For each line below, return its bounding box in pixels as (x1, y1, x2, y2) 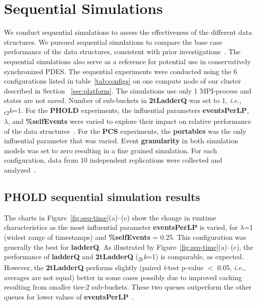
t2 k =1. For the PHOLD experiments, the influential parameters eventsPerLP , (4, 104, 249, 116)
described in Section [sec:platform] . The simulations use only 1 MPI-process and (4, 85, 252, 96)
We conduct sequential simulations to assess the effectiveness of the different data (4, 27, 252, 37)
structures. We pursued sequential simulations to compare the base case (4, 36, 223, 47)
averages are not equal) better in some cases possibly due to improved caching (4, 272, 242, 282)
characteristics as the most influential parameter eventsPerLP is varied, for (4, 222, 238, 232)
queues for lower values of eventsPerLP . (4, 292, 134, 302)
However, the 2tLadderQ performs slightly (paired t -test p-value (4, 262, 204, 273)
